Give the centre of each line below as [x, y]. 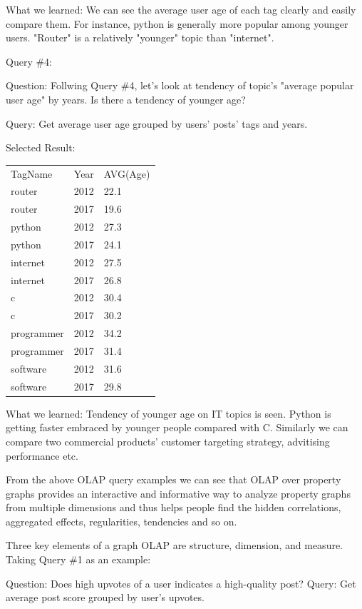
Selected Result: [41, 147]
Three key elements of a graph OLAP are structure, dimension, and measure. [175, 545]
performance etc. [42, 455]
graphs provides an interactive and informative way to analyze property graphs [178, 493]
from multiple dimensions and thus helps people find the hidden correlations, [174, 507]
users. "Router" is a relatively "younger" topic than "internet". [140, 37]
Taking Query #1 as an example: [78, 559]
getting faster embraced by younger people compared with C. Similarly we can [177, 427]
